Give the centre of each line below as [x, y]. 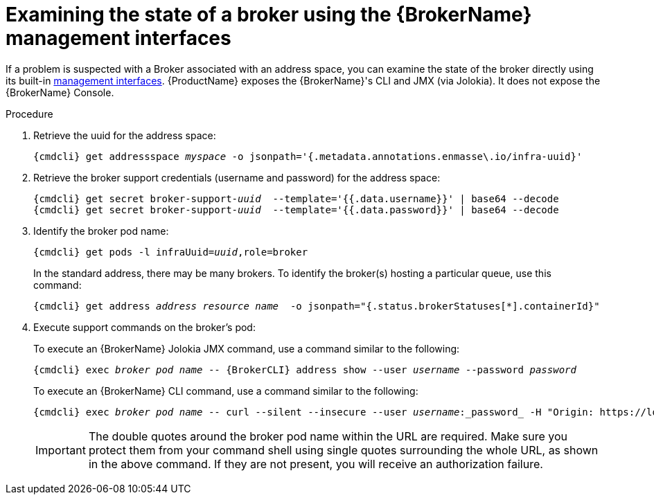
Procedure [29, 114]
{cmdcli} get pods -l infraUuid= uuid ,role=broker [171, 252]
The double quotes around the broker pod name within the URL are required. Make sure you [328, 436]
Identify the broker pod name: [101, 231]
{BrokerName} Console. [60, 92]
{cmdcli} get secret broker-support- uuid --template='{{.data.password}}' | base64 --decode [296, 209]
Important [61, 450]
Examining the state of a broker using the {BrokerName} [269, 15]
